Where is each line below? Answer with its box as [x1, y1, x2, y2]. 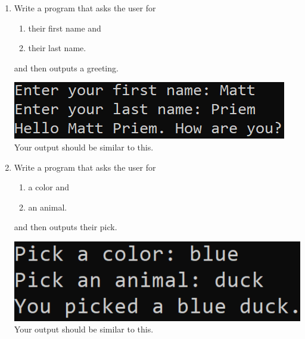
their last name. [28, 42, 86, 54]
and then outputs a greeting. [14, 61, 119, 74]
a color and [28, 181, 70, 193]
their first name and [28, 21, 101, 34]
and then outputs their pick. [14, 221, 117, 233]
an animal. [28, 200, 67, 213]
